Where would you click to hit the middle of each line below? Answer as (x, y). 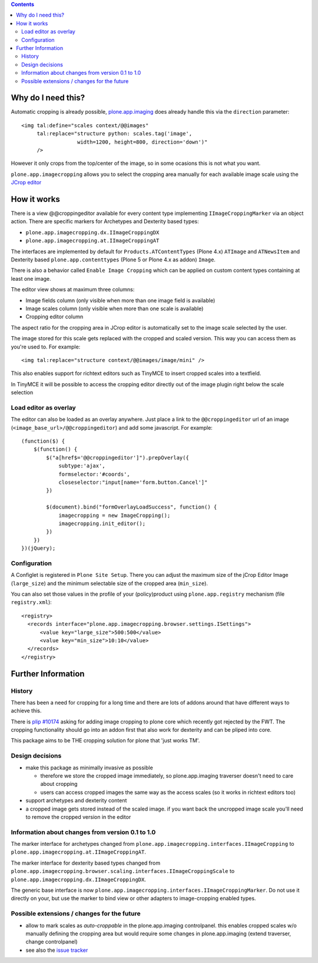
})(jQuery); (39, 548)
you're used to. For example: (46, 347)
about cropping (59, 784)
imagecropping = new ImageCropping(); (115, 515)
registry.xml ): (32, 602)
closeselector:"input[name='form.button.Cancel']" (133, 482)
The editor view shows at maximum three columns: (73, 290)
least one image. (31, 278)
